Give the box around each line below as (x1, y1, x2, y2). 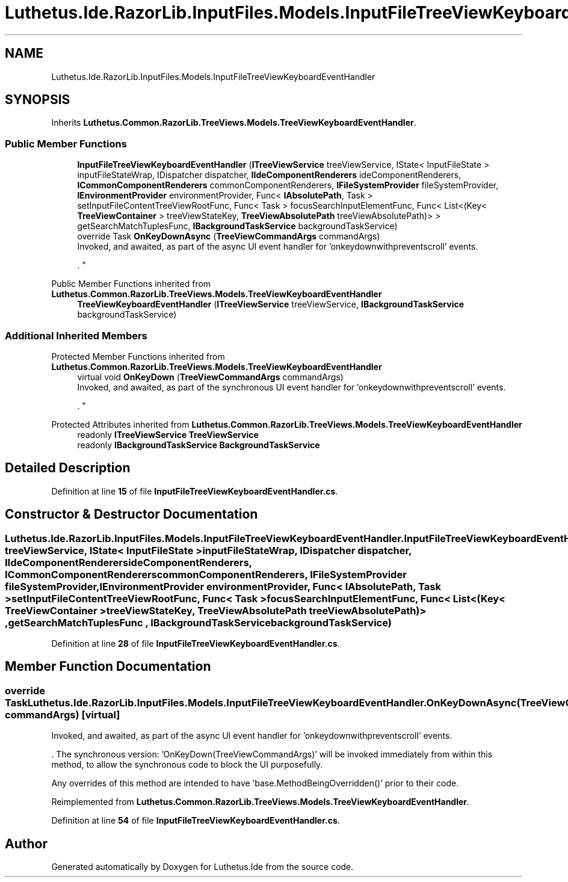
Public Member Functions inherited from (51, 279, 211, 289)
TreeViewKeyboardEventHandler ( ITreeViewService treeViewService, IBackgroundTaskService (77, 299, 465, 310)
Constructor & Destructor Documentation (5, 507, 258, 522)
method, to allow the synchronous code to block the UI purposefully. (51, 759, 323, 770)
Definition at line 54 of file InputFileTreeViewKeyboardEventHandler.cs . (51, 815, 340, 826)
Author (5, 836, 48, 851)
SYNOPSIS (5, 92, 70, 108)
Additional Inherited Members (5, 329, 147, 342)
